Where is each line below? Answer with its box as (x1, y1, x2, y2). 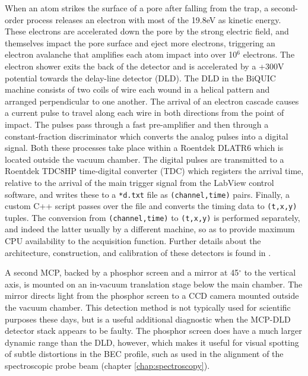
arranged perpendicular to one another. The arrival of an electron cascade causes (5, 94, 299, 107)
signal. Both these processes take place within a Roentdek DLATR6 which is (5, 141, 284, 154)
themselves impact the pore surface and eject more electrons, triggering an (5, 36, 275, 49)
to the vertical (244, 266, 296, 279)
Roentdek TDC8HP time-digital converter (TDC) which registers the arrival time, (5, 165, 304, 177)
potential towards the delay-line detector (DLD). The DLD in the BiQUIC (5, 71, 276, 84)
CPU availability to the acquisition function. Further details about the (5, 235, 261, 247)
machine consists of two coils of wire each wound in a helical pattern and (5, 83, 270, 96)
